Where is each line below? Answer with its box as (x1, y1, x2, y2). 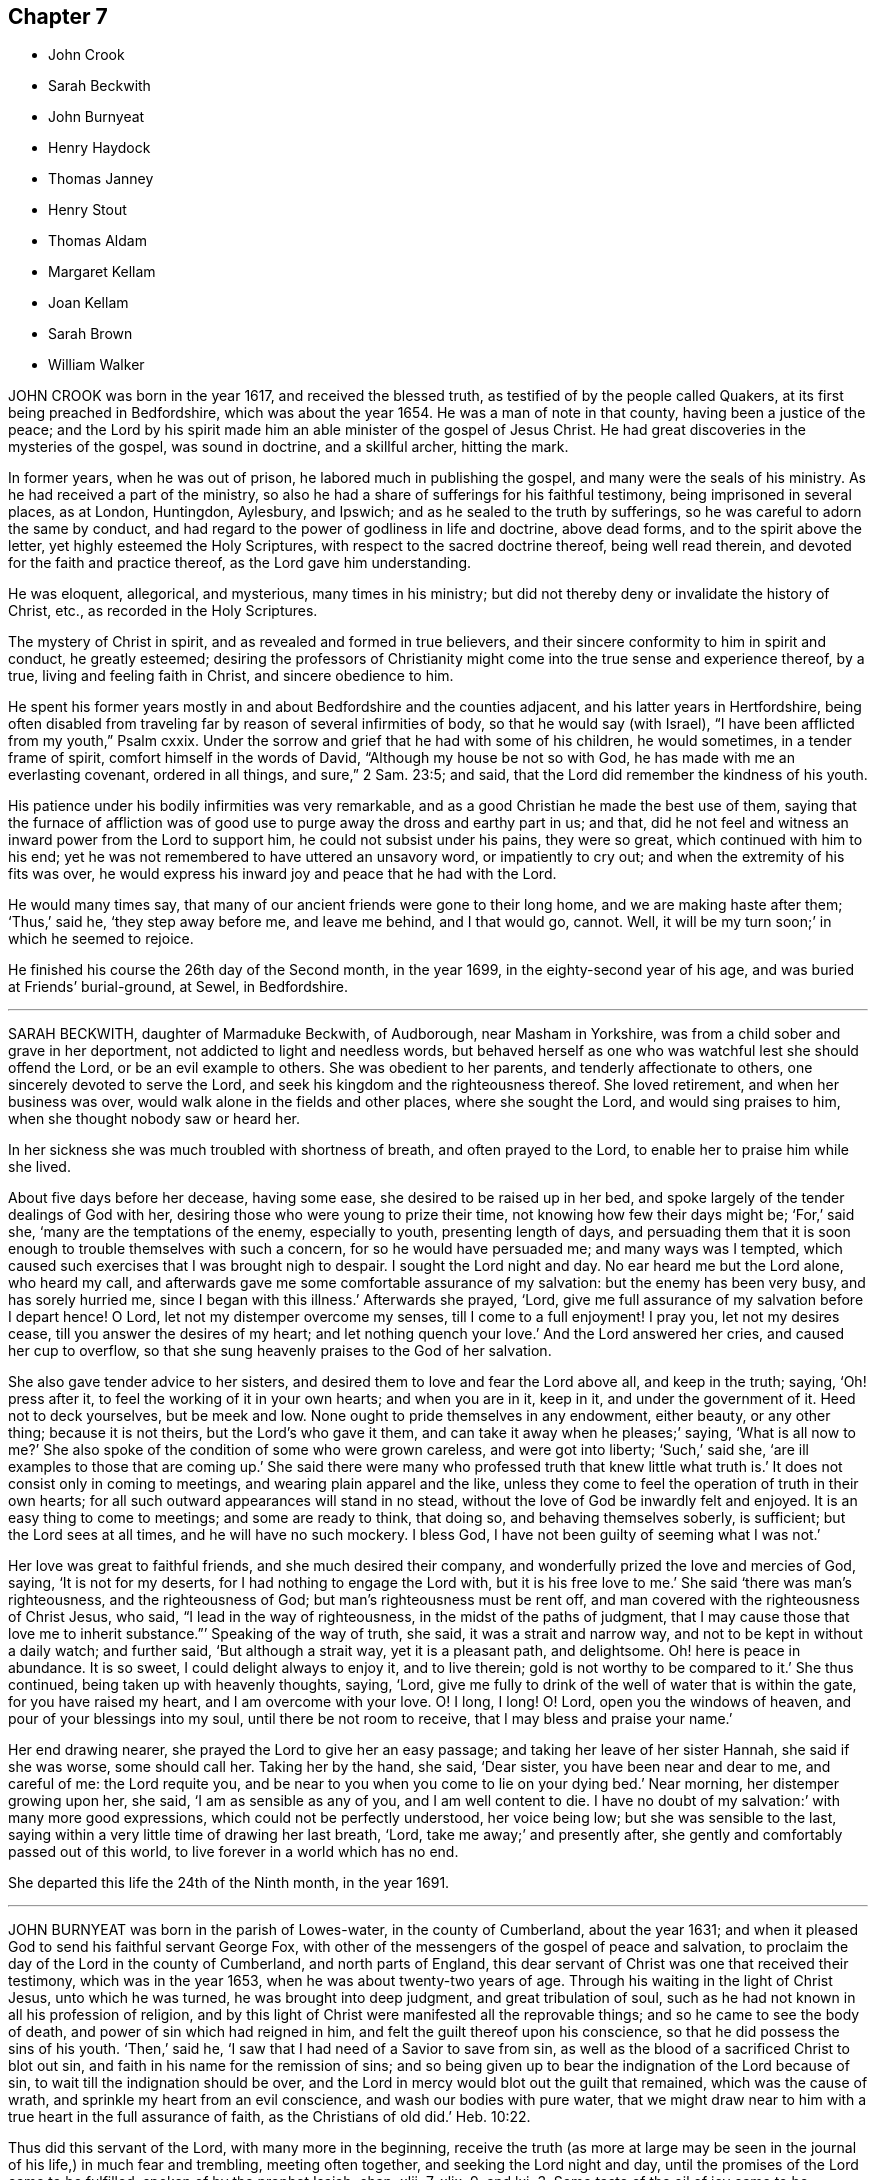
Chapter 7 (8, 4, 108, 29)
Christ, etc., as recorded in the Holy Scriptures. (8, 602, 318, 620)
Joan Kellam (48, 294, 129, 312)
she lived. (8, 1158, 71, 1176)
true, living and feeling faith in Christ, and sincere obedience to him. (8, 667, 454, 685)
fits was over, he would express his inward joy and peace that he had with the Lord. (8, 865, 557, 883)
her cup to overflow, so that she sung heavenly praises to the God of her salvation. (8, 1342, 552, 1360)
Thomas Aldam (48, 232, 147, 250)
